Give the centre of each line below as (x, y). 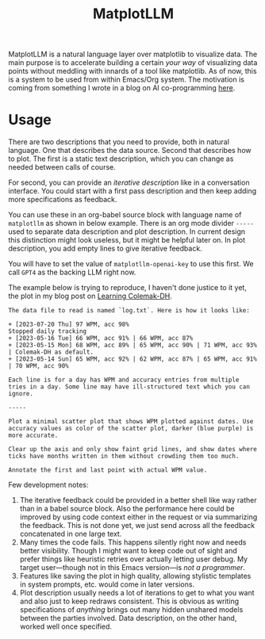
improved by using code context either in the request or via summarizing (138, 517)
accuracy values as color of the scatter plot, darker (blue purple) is (131, 429)
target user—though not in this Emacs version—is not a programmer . (132, 568)
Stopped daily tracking (48, 331)
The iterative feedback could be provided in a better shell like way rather (138, 500)
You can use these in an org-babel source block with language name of (125, 215)
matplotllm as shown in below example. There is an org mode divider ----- (131, 224)
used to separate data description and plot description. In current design (127, 231)
